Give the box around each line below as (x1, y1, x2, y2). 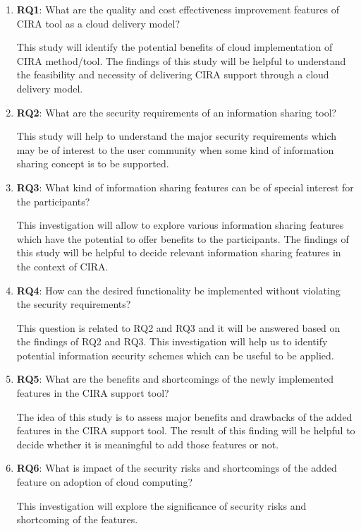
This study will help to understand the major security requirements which (16, 129, 337, 143)
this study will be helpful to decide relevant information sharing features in (16, 245, 341, 260)
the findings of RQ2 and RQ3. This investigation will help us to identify (16, 334, 328, 349)
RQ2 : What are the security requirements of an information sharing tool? (16, 105, 337, 119)
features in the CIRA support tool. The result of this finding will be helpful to (16, 423, 355, 438)
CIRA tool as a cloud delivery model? (16, 16, 180, 30)
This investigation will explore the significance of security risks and (16, 498, 307, 513)
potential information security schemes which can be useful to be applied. (16, 347, 334, 362)
